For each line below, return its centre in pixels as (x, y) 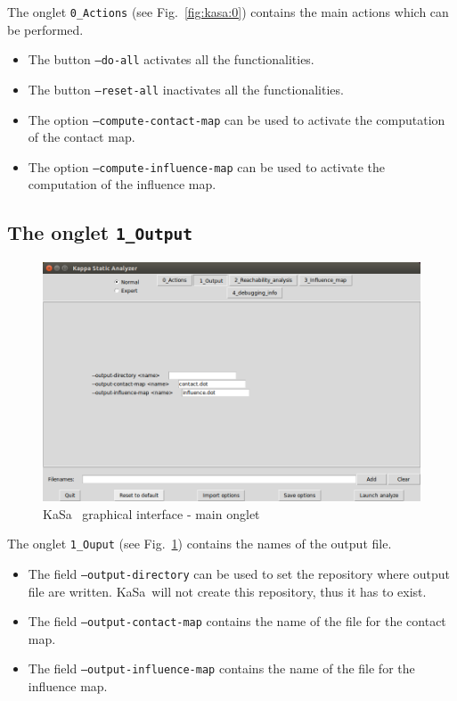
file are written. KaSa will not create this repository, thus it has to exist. (227, 591)
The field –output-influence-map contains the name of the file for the (221, 668)
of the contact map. (82, 137)
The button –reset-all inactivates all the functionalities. (186, 89)
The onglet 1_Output (100, 232)
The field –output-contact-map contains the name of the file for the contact (237, 621)
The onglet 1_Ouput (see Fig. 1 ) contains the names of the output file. (200, 544)
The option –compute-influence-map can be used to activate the (207, 166)
